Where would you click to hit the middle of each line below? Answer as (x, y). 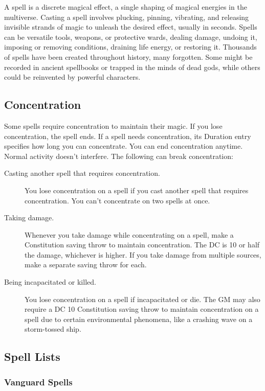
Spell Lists (32, 356)
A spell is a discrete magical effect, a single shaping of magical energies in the (126, 7)
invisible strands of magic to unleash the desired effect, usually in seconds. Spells (131, 27)
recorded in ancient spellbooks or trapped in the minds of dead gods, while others (132, 67)
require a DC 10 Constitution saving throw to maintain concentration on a (142, 309)
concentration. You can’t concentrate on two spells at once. (117, 200)
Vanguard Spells (38, 382)
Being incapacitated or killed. (50, 282)
